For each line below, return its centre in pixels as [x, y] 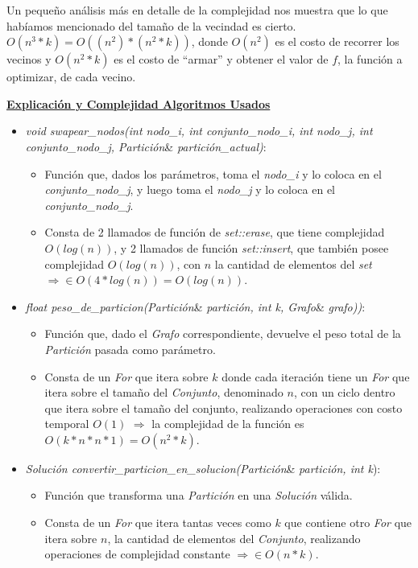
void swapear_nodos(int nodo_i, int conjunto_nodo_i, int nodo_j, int [199, 131]
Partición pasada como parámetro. [130, 349]
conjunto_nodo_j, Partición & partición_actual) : [146, 146]
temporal [67, 424]
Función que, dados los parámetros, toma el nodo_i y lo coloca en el [213, 173]
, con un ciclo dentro [344, 392]
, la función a [370, 59]
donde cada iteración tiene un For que [316, 376]
